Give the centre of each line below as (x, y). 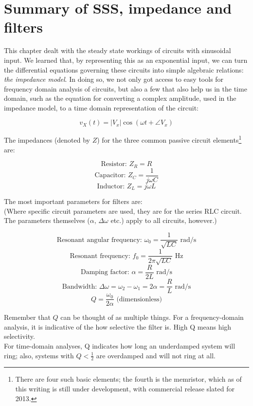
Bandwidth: (80, 286)
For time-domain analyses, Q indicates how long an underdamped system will (120, 345)
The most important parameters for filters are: (73, 201)
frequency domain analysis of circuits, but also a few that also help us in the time (126, 88)
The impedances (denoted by (47, 140)
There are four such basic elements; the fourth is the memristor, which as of (128, 379)
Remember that (27, 317)
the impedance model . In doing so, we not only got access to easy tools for (114, 79)
